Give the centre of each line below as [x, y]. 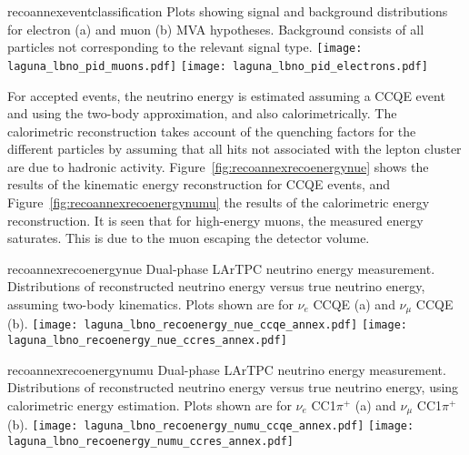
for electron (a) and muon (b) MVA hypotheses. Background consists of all [216, 29]
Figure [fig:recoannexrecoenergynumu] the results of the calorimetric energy [219, 202]
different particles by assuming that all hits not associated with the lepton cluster [234, 149]
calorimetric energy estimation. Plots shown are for [150, 404]
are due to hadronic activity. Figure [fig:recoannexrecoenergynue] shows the [218, 166]
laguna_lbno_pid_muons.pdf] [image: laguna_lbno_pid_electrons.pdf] [218, 66]
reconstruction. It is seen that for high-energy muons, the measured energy [215, 220]
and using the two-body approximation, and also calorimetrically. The [202, 113]
